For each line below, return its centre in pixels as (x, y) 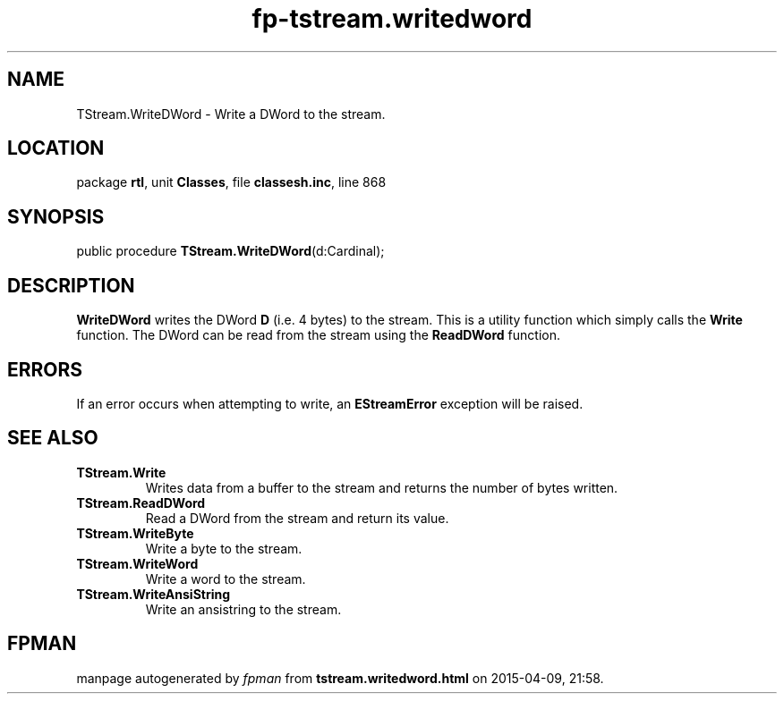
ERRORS (45, 369)
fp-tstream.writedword (392, 19)
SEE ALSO (53, 438)
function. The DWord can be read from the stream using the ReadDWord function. (318, 335)
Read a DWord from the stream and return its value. (297, 518)
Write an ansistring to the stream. (243, 609)
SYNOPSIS (56, 216)
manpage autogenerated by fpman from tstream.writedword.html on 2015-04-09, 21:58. (340, 678)
